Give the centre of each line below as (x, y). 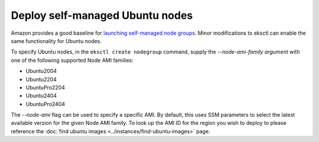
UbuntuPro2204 (45, 87)
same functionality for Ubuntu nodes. (56, 41)
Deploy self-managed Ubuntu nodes (102, 15)
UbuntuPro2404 (45, 104)
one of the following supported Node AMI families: (72, 60)
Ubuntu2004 (41, 71)
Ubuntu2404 (41, 96)
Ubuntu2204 (41, 79)
